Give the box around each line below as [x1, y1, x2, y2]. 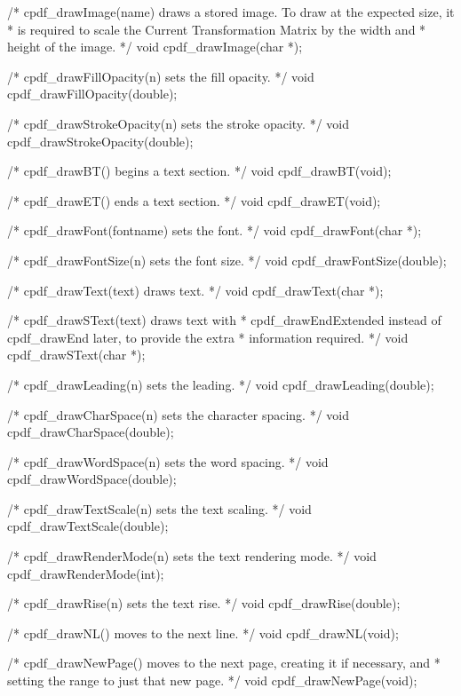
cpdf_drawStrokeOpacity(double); [7, 131, 194, 150]
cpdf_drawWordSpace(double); [7, 470, 177, 488]
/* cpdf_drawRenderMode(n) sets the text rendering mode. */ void [7, 547, 377, 565]
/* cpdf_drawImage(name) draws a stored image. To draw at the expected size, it [7, 3, 455, 20]
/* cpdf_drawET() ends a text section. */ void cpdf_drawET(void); [7, 191, 381, 210]
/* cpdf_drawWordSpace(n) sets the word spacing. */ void [7, 452, 329, 471]
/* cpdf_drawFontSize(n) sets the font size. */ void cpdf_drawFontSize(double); [7, 250, 447, 269]
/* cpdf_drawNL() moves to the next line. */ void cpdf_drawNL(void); [7, 623, 399, 642]
